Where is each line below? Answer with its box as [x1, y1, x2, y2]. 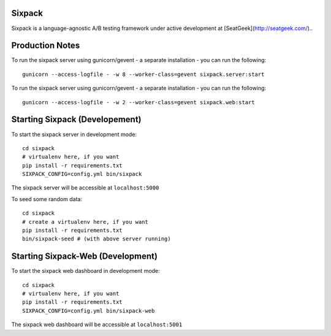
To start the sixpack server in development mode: [11, 131, 137, 138]
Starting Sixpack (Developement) [11, 114, 142, 125]
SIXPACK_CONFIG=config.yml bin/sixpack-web [22, 307, 155, 314]
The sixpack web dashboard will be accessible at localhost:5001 [11, 321, 183, 328]
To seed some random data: [11, 195, 83, 202]
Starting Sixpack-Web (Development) [11, 251, 158, 262]
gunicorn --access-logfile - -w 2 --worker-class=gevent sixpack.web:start [22, 99, 255, 105]
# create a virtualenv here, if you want [22, 218, 148, 225]
